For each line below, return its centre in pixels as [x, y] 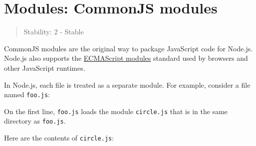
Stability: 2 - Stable [54, 32]
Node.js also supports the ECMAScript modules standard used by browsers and [126, 58]
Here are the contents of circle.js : [59, 138]
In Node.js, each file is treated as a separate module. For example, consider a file [127, 84]
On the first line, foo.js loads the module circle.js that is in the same [116, 111]
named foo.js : [27, 94]
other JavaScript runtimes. [45, 68]
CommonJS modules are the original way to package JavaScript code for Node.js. [128, 48]
